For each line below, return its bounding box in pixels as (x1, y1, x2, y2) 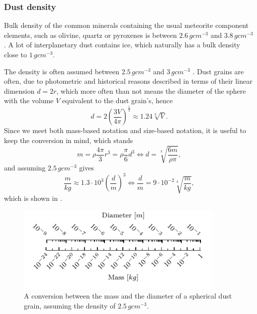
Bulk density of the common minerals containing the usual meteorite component (4, 20, 249, 30)
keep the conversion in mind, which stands (4, 135, 133, 145)
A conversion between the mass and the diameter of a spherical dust (24, 291, 232, 301)
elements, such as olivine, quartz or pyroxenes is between (4, 29, 177, 40)
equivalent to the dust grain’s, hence (62, 95, 173, 106)
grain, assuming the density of (24, 300, 116, 311)
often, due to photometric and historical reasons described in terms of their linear (4, 76, 253, 86)
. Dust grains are (192, 66, 244, 76)
